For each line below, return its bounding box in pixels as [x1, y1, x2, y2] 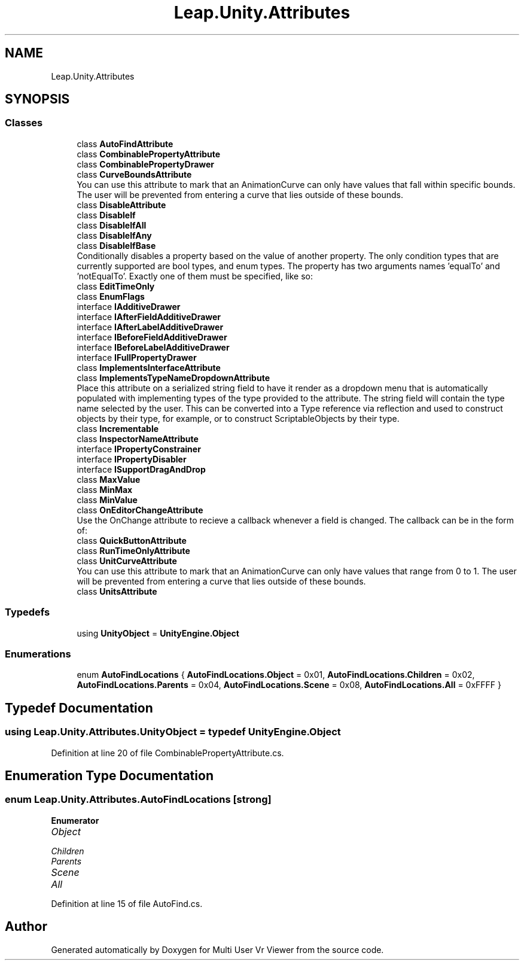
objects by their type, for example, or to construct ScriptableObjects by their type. [77, 413, 400, 424]
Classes [5, 117, 43, 129]
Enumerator [51, 815, 99, 826]
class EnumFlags [77, 291, 145, 302]
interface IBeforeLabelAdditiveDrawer [77, 342, 230, 352]
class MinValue [77, 494, 138, 505]
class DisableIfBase [77, 240, 156, 251]
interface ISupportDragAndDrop [77, 464, 206, 474]
